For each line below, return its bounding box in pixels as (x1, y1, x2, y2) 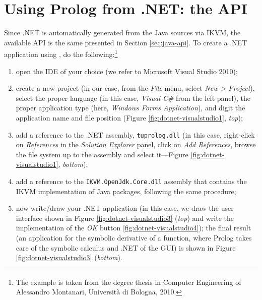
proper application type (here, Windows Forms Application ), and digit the (16, 102, 245, 113)
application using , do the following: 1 (4, 47, 118, 59)
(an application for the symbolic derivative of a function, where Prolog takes (16, 232, 252, 243)
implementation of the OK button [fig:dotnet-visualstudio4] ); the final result (16, 222, 251, 233)
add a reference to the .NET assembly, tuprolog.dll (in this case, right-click (16, 129, 255, 140)
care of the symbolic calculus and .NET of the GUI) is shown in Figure (16, 242, 236, 253)
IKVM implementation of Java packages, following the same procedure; (16, 186, 236, 196)
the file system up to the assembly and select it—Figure (16, 149, 188, 159)
